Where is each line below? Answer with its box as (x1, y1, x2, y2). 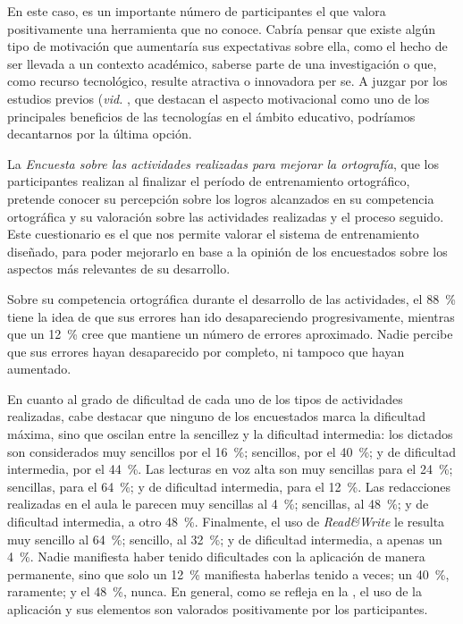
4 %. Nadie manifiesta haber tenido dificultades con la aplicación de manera (7, 547, 425, 566)
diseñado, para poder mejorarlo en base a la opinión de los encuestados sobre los (7, 241, 448, 260)
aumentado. (7, 359, 72, 378)
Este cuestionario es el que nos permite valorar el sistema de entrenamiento (7, 224, 419, 243)
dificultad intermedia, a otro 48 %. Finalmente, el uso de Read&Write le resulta (7, 512, 445, 531)
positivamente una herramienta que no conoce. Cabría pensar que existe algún (7, 19, 436, 38)
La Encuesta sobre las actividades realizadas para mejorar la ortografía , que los (7, 154, 439, 173)
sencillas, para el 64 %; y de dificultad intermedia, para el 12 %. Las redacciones (7, 476, 451, 495)
